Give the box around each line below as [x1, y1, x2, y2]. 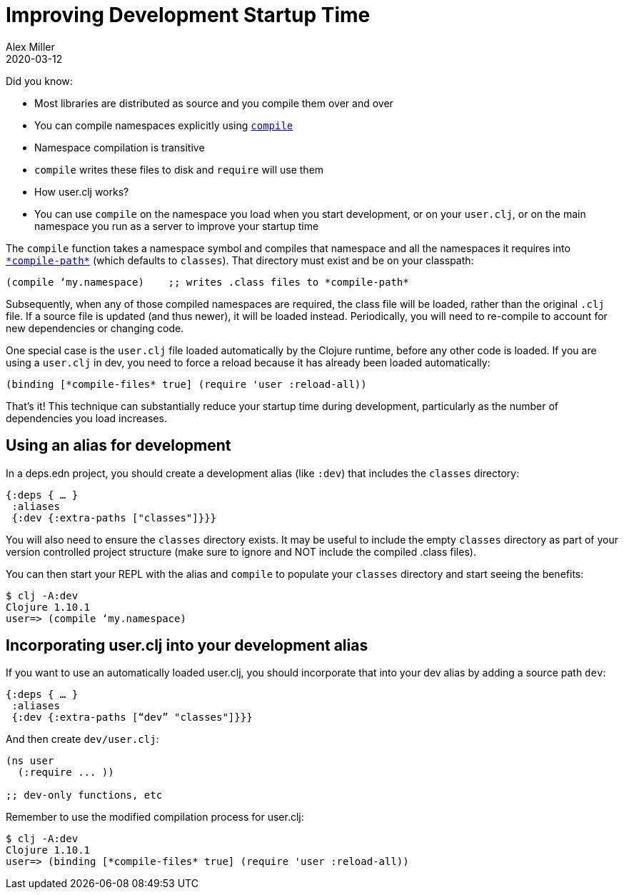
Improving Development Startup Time [6, 3, 371, 27]
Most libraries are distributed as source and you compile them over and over [34, 96, 393, 109]
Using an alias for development [6, 436, 231, 455]
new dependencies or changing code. [6, 321, 184, 334]
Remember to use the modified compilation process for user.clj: [6, 811, 304, 824]
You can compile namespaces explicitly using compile [34, 119, 293, 131]
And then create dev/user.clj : [6, 733, 159, 746]
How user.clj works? [34, 185, 129, 198]
